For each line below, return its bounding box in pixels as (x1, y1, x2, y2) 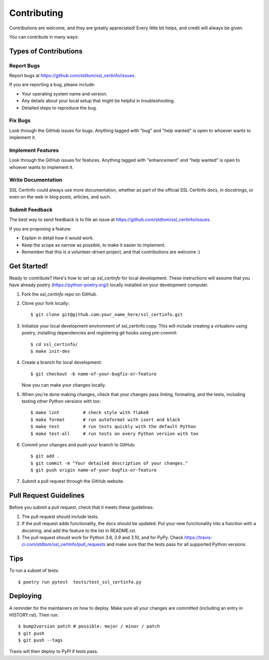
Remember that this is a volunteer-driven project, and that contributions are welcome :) (21, 249, 200, 255)
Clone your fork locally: (21, 300, 70, 306)
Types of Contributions (9, 47, 83, 55)
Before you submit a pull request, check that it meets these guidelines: (9, 504, 154, 510)
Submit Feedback (9, 207, 53, 214)
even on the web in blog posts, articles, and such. (9, 194, 112, 200)
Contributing (9, 7, 63, 18)
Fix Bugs (9, 117, 31, 124)
